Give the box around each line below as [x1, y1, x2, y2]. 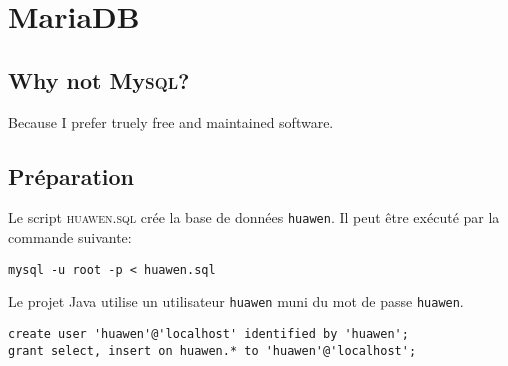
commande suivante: [8, 227, 132, 248]
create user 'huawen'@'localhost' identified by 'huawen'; [8, 326, 409, 341]
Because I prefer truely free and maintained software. [8, 111, 334, 132]
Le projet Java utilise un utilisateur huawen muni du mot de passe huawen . [8, 291, 464, 312]
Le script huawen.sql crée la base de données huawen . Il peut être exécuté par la [8, 207, 500, 228]
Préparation [8, 160, 134, 191]
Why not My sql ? [8, 64, 190, 95]
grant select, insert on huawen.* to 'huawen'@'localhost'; [8, 343, 417, 358]
